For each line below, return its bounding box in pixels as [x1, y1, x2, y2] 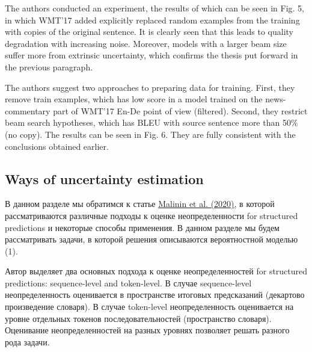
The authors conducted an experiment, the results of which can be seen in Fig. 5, [5, 2, 304, 14]
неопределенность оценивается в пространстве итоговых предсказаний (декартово [5, 288, 305, 301]
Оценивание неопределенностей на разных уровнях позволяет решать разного [5, 324, 290, 336]
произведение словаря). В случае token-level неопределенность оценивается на [5, 300, 294, 313]
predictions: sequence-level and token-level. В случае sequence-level [5, 276, 252, 289]
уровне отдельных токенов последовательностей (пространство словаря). [5, 312, 272, 324]
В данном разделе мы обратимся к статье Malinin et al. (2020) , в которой [5, 197, 275, 210]
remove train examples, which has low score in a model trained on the [5, 93, 263, 105]
